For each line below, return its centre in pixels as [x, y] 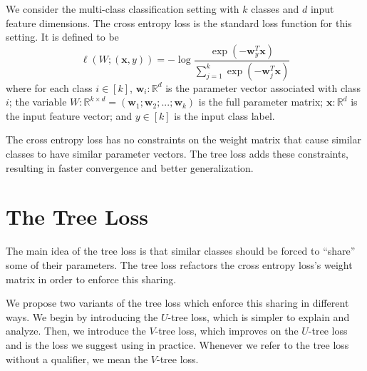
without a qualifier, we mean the [77, 359]
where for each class [49, 87]
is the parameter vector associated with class [263, 87]
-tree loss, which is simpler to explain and [259, 316]
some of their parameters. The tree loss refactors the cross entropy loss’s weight [179, 264]
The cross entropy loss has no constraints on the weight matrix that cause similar [183, 139]
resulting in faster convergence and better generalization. [130, 167]
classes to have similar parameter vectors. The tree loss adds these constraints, [177, 154]
